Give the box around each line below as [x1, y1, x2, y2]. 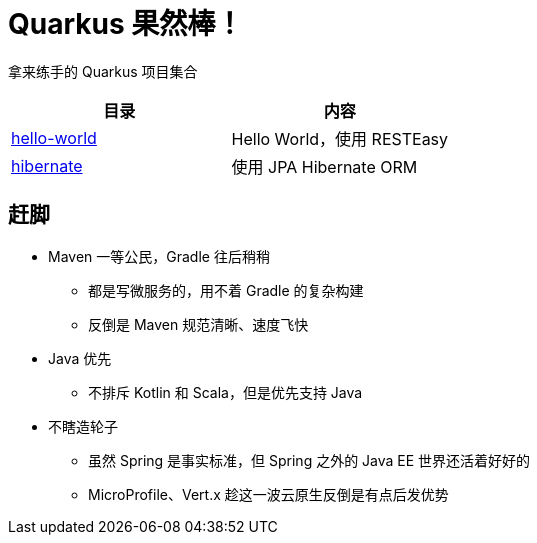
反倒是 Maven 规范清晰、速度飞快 [88, 315, 309, 333]
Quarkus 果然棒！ [8, 7, 244, 41]
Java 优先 [48, 349, 112, 367]
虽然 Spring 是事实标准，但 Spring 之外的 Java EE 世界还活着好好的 [88, 451, 531, 469]
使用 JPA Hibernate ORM [231, 156, 418, 177]
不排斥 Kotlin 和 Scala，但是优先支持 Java [88, 383, 363, 401]
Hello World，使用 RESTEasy [231, 128, 449, 149]
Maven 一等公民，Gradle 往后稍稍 [48, 247, 270, 265]
